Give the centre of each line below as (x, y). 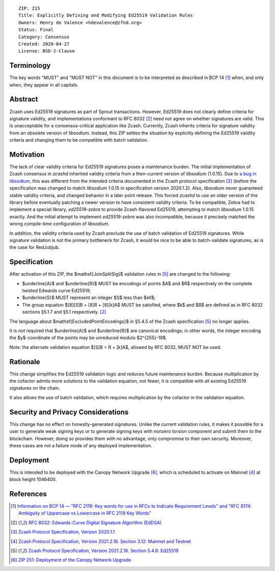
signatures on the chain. (35, 388)
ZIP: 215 (29, 8)
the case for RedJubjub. (35, 248)
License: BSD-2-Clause (47, 51)
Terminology (30, 65)
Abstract (24, 99)
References (28, 494)
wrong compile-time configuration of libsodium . (59, 224)
